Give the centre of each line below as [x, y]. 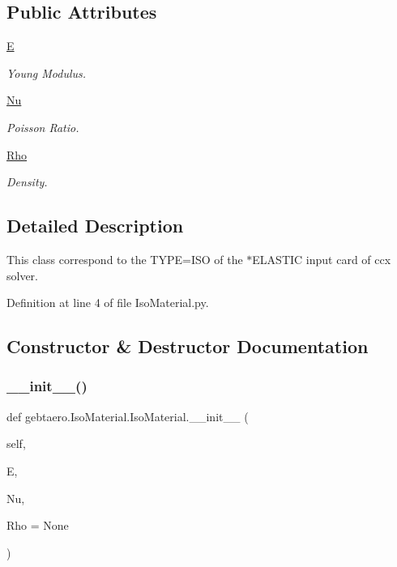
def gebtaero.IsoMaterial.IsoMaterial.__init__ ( [128, 416]
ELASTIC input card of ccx [322, 259]
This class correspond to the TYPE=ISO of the [125, 259]
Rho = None [38, 525]
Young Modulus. [47, 72]
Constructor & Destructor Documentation [188, 346]
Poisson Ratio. [43, 127]
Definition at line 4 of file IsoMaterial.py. [108, 303]
